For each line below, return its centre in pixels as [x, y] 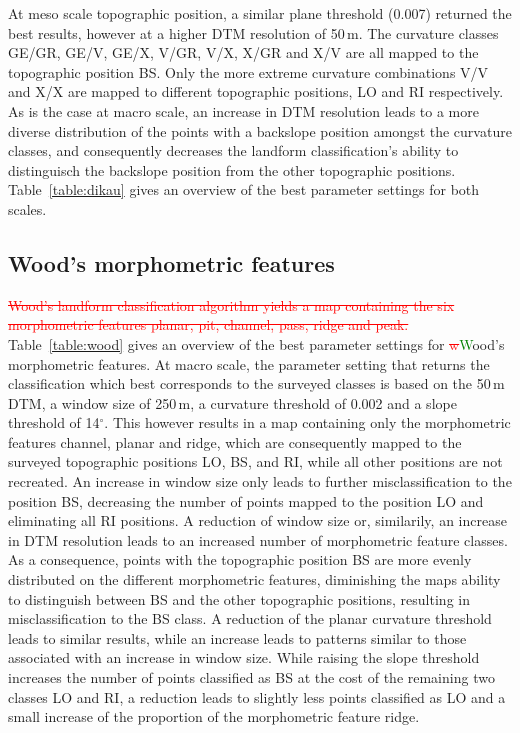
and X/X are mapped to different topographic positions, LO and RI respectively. [256, 91]
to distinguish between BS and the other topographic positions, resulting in [239, 598]
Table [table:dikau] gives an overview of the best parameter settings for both [244, 189]
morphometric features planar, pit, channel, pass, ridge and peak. [208, 324]
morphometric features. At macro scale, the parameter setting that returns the [249, 363]
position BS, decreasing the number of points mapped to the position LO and [246, 500]
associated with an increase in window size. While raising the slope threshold [244, 657]
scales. [27, 208]
